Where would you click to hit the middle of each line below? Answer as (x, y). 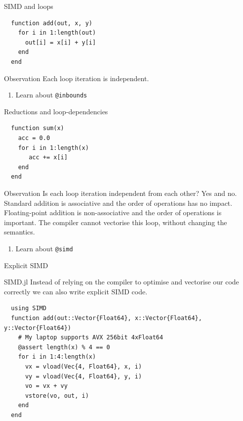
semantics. (20, 232)
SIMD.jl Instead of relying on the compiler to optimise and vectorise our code (121, 282)
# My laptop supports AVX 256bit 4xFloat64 (91, 338)
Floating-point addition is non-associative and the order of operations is (113, 212)
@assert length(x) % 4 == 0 (64, 347)
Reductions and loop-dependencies (56, 111)
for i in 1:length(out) (57, 33)
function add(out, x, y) (52, 23)
